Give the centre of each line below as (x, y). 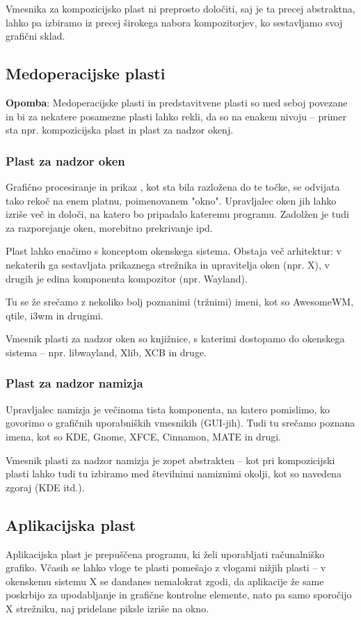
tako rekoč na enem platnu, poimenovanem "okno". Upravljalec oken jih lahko (171, 200)
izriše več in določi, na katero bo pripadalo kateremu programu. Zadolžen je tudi (177, 214)
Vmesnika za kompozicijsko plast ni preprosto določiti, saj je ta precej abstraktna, (180, 8)
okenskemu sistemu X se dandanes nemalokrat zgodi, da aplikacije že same (165, 581)
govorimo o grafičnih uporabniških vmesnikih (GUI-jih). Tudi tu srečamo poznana (180, 423)
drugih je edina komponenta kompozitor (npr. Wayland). (127, 278)
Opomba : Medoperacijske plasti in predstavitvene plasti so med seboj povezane (177, 102)
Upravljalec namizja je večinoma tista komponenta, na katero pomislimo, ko (168, 409)
